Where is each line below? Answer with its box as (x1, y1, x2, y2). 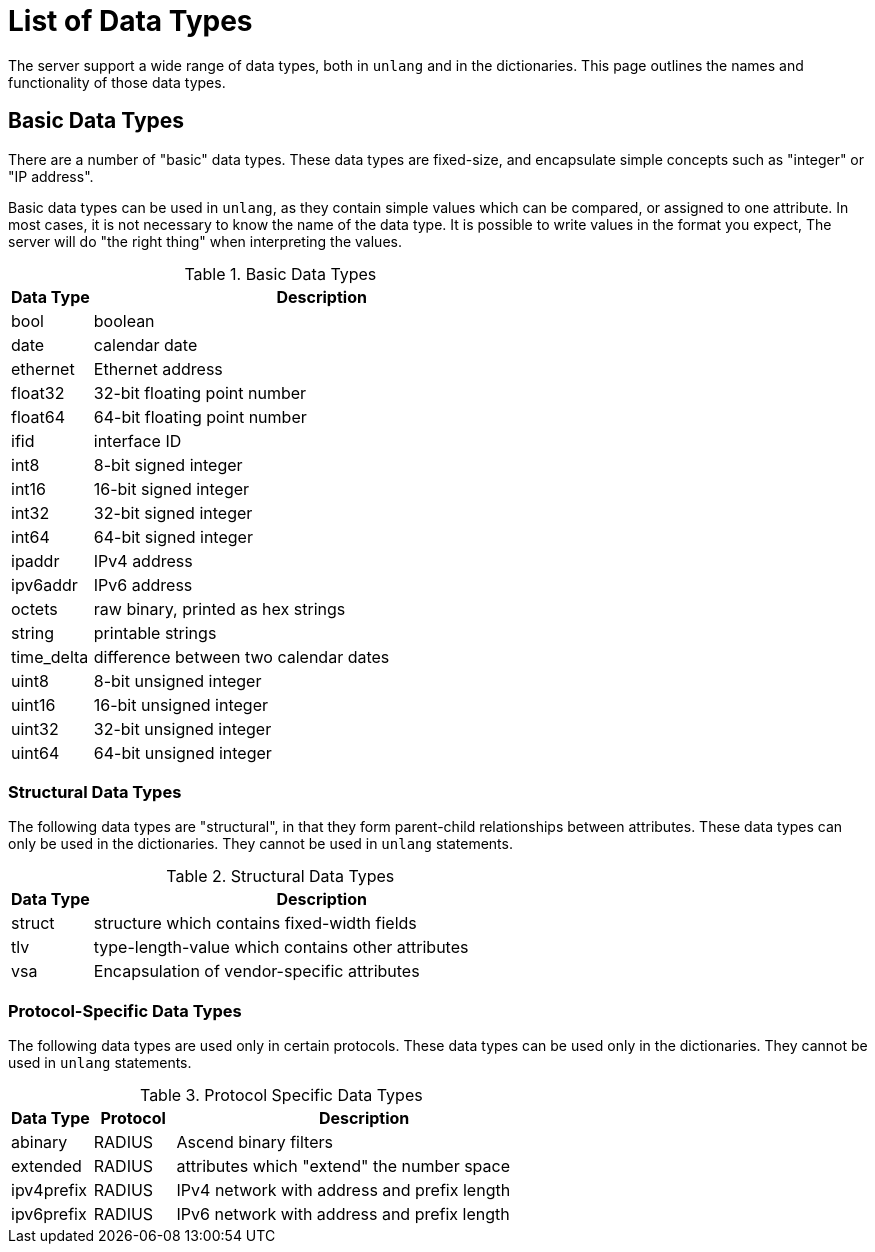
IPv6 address (93, 574, 193, 595)
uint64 (11, 742, 60, 763)
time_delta (11, 646, 89, 667)
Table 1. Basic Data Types (184, 263, 377, 284)
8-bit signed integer (93, 454, 243, 475)
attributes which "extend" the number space (176, 1156, 511, 1177)
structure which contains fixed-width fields (93, 913, 417, 934)
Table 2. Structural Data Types (166, 866, 395, 887)
